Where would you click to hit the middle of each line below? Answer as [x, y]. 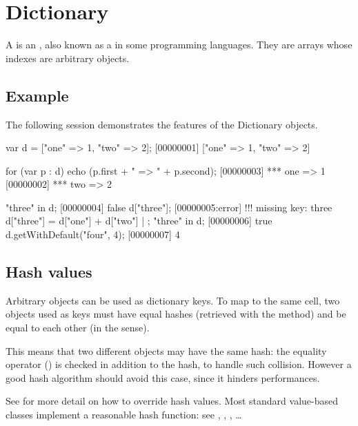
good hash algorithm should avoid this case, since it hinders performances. [163, 377]
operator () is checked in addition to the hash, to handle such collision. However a [179, 364]
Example [37, 95]
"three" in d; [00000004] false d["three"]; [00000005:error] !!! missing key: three [169, 207]
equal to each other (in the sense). [78, 328]
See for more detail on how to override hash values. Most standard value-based [172, 401]
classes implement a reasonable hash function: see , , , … [124, 415]
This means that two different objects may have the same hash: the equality [166, 350]
